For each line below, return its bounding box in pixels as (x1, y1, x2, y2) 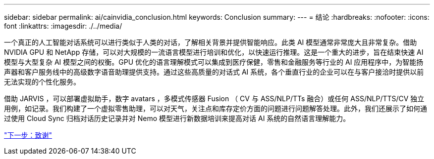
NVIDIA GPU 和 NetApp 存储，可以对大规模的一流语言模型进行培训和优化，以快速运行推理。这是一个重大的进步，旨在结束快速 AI (4, 48, 424, 56)
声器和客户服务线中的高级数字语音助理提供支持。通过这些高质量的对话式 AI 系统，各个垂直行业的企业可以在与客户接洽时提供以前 (4, 68, 424, 76)
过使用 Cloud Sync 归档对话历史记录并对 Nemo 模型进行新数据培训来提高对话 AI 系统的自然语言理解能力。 (4, 114, 350, 122)
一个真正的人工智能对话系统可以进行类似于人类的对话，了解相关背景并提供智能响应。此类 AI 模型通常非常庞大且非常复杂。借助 (4, 38, 417, 46)
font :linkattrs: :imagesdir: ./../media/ (4, 22, 122, 30)
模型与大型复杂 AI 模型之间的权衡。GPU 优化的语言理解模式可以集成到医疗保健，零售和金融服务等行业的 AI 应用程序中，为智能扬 (4, 58, 424, 66)
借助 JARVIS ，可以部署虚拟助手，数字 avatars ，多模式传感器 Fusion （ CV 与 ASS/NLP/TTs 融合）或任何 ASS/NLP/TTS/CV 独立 (4, 94, 425, 103)
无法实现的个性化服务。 (4, 78, 80, 86)
